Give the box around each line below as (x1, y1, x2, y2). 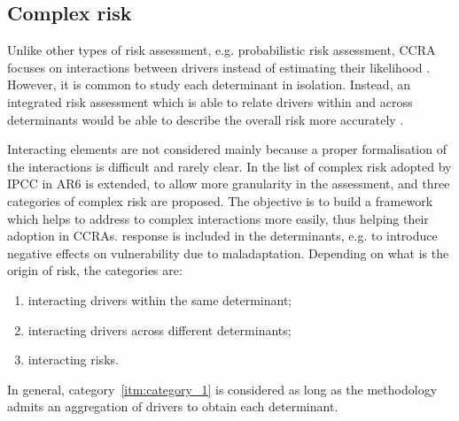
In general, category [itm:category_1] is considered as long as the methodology (7, 379, 438, 398)
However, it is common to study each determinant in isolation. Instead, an (7, 75, 410, 94)
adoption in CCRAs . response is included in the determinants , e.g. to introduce (7, 226, 438, 245)
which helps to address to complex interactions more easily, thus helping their (7, 209, 429, 227)
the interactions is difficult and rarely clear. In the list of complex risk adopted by (7, 157, 452, 175)
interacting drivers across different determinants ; (27, 320, 292, 339)
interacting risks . (27, 350, 119, 369)
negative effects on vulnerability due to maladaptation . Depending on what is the (7, 243, 449, 262)
